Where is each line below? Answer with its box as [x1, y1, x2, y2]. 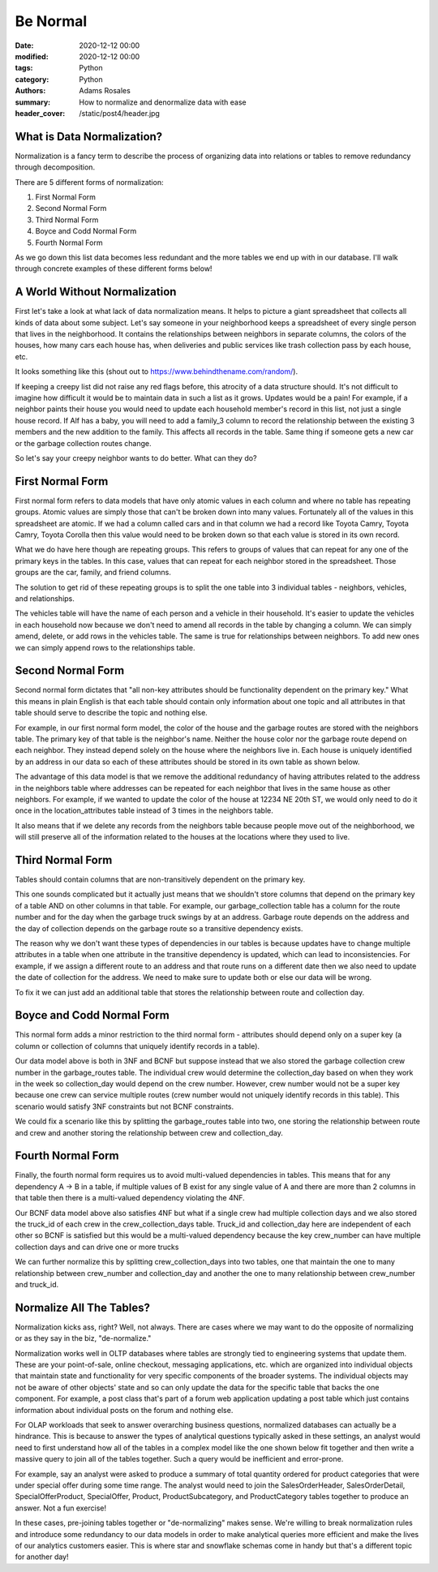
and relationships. [15, 593, 75, 603]
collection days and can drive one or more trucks [15, 1242, 179, 1252]
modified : [15, 51, 49, 61]
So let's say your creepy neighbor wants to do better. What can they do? [15, 453, 257, 462]
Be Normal [15, 12, 88, 30]
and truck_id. [15, 1279, 59, 1289]
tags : [15, 63, 33, 73]
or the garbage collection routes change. [15, 438, 152, 448]
